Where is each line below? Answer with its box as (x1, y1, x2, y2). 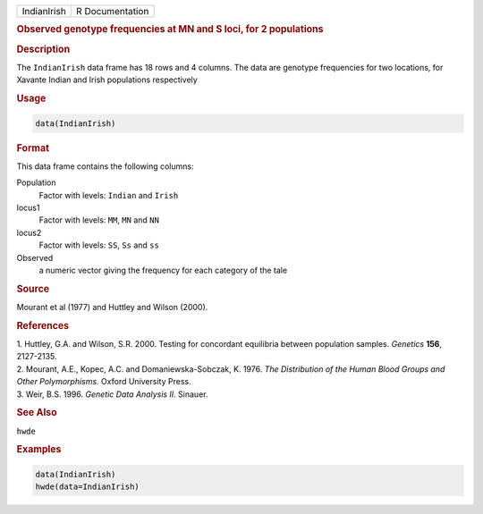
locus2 (16, 227, 42, 238)
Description (16, 43, 71, 55)
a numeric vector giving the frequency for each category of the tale (38, 265, 288, 275)
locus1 (16, 202, 40, 213)
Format (16, 141, 49, 154)
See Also (16, 407, 57, 419)
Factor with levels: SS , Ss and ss (38, 240, 160, 250)
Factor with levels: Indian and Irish (38, 190, 179, 200)
